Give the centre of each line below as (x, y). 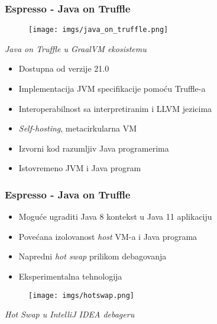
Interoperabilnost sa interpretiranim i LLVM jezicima (115, 108)
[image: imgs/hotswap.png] (81, 295)
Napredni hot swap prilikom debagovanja (93, 256)
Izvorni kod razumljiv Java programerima (94, 148)
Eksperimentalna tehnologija (70, 276)
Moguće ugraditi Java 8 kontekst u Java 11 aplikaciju (115, 216)
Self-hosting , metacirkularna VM (78, 128)
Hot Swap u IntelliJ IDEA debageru (70, 314)
